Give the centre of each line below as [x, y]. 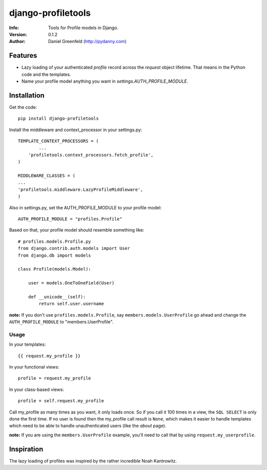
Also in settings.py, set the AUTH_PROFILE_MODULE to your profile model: [85, 207]
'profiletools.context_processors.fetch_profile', [91, 155]
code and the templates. [46, 74]
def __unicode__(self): [57, 297]
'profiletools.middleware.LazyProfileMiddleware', [81, 189]
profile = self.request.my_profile [61, 401]
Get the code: [23, 107]
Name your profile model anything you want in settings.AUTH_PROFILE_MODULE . [105, 81]
